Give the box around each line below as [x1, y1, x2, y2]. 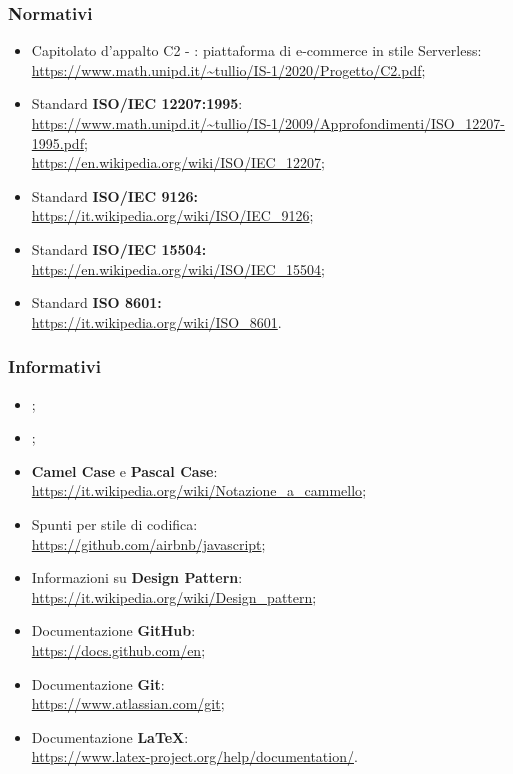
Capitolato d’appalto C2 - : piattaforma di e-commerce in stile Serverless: [31, 40, 482, 61]
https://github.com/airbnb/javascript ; [31, 533, 266, 554]
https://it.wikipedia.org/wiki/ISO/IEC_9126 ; [31, 205, 314, 226]
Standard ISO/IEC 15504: [31, 238, 207, 259]
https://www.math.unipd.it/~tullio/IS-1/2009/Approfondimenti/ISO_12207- [31, 113, 505, 133]
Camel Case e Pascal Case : [31, 460, 218, 481]
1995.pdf [31, 132, 84, 153]
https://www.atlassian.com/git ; [31, 693, 225, 714]
